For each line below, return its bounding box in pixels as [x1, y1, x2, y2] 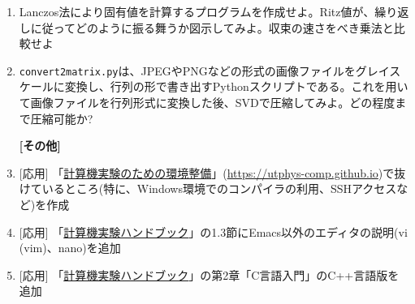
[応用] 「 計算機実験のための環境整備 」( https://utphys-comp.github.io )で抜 [19, 164, 406, 181]
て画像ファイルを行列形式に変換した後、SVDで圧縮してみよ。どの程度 [19, 94, 396, 111]
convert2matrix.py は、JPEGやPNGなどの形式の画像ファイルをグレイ [19, 62, 390, 79]
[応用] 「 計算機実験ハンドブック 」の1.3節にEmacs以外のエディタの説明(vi [19, 223, 408, 240]
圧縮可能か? [30, 109, 93, 126]
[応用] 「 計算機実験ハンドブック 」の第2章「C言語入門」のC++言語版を [19, 266, 400, 283]
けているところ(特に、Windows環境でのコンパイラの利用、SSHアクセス [19, 180, 397, 197]
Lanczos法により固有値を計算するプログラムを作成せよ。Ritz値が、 [19, 3, 375, 19]
